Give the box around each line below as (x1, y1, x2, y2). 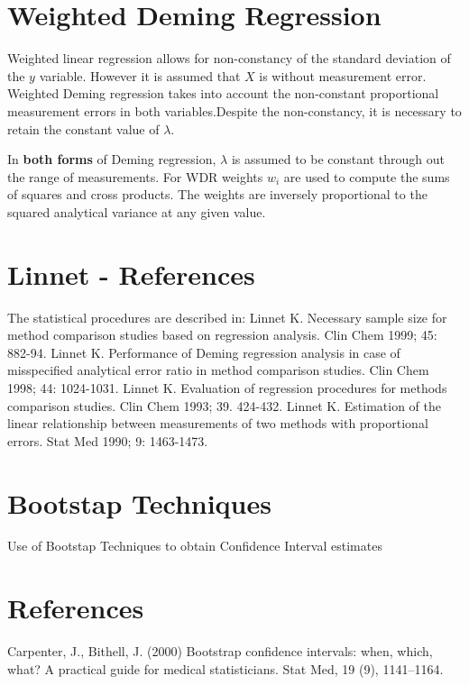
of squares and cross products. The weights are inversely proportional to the (7, 185, 428, 204)
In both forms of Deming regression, (7, 150, 216, 169)
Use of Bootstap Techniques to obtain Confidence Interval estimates (7, 536, 382, 555)
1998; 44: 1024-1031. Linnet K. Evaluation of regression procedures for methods (7, 378, 447, 397)
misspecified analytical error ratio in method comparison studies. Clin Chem (7, 361, 429, 379)
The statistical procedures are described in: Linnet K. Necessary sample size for (7, 307, 447, 326)
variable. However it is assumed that (39, 66, 241, 85)
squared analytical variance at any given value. (7, 202, 266, 221)
